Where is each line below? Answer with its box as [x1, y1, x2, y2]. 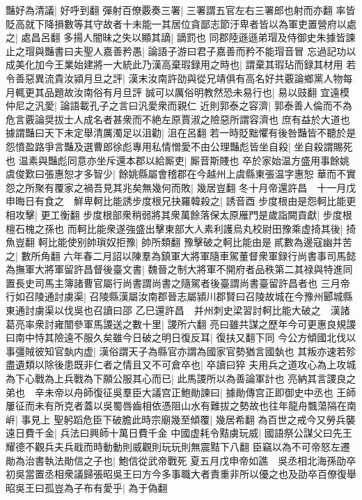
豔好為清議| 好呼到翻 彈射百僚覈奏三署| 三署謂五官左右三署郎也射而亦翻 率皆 [6, 3, 356, 17]
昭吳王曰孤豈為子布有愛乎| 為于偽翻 [6, 480, 168, 494]
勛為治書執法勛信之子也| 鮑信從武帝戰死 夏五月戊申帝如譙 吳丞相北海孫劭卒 [6, 453, 356, 467]
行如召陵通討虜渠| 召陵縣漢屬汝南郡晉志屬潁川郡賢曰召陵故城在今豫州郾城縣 [6, 289, 353, 304]
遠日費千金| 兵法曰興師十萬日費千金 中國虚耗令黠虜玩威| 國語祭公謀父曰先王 [6, 425, 352, 440]
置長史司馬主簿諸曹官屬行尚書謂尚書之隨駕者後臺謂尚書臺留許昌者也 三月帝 [6, 275, 350, 290]
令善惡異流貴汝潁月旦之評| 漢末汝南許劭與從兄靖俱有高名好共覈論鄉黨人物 [6, 70, 343, 85]
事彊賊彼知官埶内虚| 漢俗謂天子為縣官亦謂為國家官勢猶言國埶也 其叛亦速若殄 [6, 343, 356, 358]
